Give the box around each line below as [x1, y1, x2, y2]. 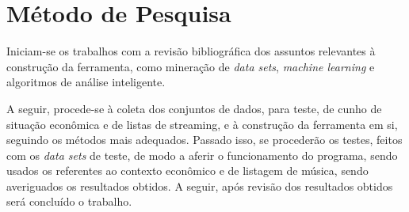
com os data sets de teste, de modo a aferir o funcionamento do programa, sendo [6, 146, 398, 163]
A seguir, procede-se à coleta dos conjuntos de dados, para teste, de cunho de [6, 100, 382, 116]
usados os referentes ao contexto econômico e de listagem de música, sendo [6, 162, 369, 179]
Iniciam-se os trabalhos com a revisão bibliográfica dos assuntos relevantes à [6, 43, 376, 59]
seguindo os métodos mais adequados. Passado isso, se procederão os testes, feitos [6, 131, 403, 148]
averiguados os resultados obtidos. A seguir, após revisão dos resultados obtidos [6, 177, 393, 194]
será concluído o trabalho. [6, 193, 132, 210]
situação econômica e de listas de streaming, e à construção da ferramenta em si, [6, 115, 398, 132]
